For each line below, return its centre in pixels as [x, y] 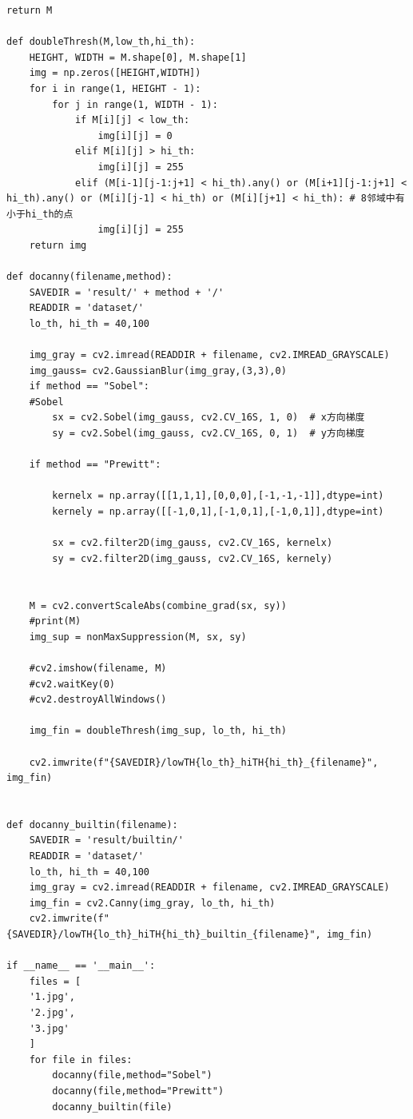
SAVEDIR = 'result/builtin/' [106, 840]
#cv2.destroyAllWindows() [98, 700]
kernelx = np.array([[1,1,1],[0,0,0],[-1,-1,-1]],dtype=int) [218, 496]
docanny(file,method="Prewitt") [138, 1091]
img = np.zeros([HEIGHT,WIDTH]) [115, 73]
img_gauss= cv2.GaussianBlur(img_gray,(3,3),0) [158, 370]
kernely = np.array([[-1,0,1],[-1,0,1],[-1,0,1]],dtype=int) [218, 512]
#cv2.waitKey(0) [72, 684]
